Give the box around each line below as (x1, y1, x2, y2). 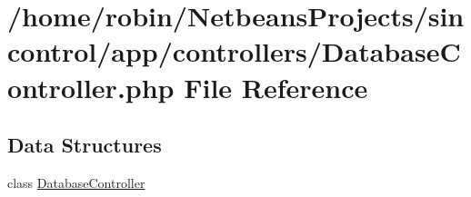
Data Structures (7, 131, 162, 159)
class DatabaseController (7, 172, 145, 192)
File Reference (184, 68, 368, 105)
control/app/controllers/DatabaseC (7, 33, 461, 70)
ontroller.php (7, 68, 175, 105)
